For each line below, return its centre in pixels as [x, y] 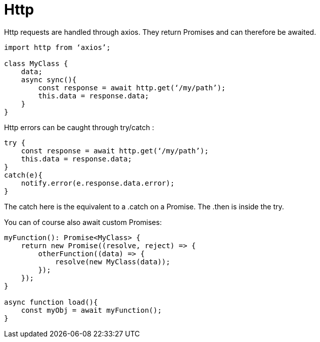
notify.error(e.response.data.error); [98, 183]
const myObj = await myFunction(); [91, 310]
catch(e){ [23, 175]
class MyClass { [36, 63]
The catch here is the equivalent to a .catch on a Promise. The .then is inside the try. [144, 206]
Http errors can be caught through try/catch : [79, 127]
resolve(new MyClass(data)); [113, 262]
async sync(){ [49, 79]
